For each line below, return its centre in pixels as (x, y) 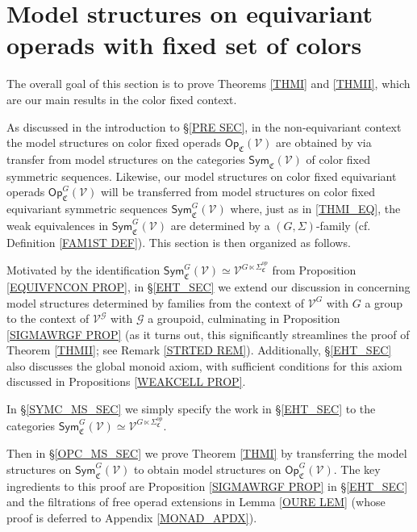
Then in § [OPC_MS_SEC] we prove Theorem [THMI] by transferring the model (207, 453)
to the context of (48, 318)
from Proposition (314, 270)
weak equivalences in (58, 225)
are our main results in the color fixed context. (122, 99)
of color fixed (338, 159)
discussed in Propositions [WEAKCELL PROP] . (126, 381)
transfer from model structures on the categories (126, 159)
